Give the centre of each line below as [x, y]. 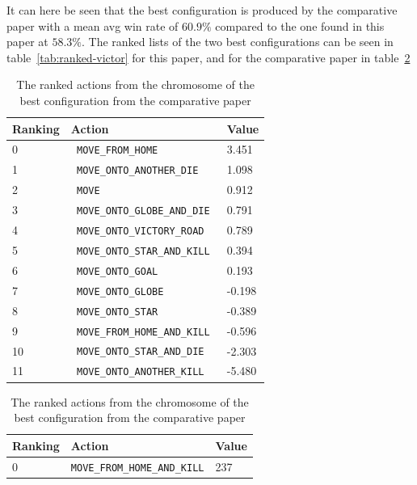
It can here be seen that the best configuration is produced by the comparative [202, 10]
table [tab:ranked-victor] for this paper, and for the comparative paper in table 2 [208, 57]
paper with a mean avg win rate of [93, 25]
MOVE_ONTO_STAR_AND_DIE [141, 352]
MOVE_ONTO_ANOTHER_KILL [141, 372]
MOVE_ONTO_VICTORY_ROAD [141, 232]
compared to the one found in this [300, 25]
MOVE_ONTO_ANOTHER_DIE [138, 171]
